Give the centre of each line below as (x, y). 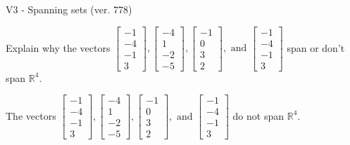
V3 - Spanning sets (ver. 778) (69, 9)
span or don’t (316, 47)
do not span (258, 115)
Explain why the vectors (58, 47)
